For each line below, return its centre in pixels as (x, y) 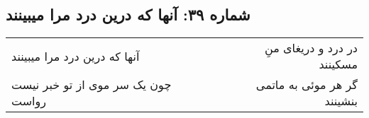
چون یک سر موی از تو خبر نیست (92, 85)
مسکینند (338, 64)
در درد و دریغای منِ (311, 48)
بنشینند (341, 101)
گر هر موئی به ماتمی (307, 85)
